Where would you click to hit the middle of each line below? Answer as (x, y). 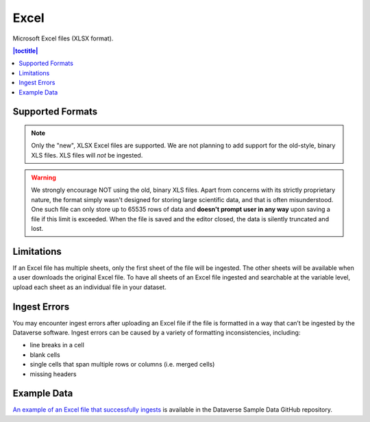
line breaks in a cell (57, 345)
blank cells (45, 355)
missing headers (53, 374)
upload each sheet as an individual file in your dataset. (90, 287)
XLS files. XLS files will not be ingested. (87, 155)
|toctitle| (25, 51)
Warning (44, 177)
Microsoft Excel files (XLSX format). (63, 38)
